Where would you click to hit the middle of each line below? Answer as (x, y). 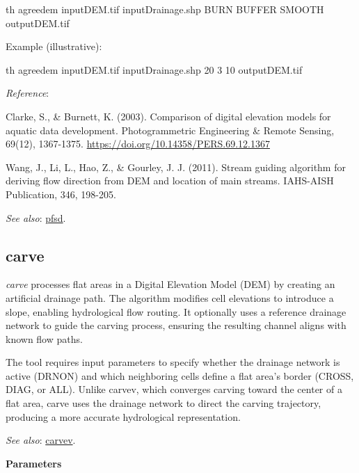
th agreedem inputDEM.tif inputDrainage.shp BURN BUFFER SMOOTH (165, 9)
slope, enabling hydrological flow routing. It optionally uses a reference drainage (176, 311)
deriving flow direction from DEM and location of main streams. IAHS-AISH (170, 181)
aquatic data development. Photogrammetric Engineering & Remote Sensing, (170, 130)
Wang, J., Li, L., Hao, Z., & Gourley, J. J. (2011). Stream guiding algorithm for (176, 167)
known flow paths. (44, 338)
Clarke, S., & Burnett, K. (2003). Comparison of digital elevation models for (168, 116)
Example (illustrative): (54, 46)
